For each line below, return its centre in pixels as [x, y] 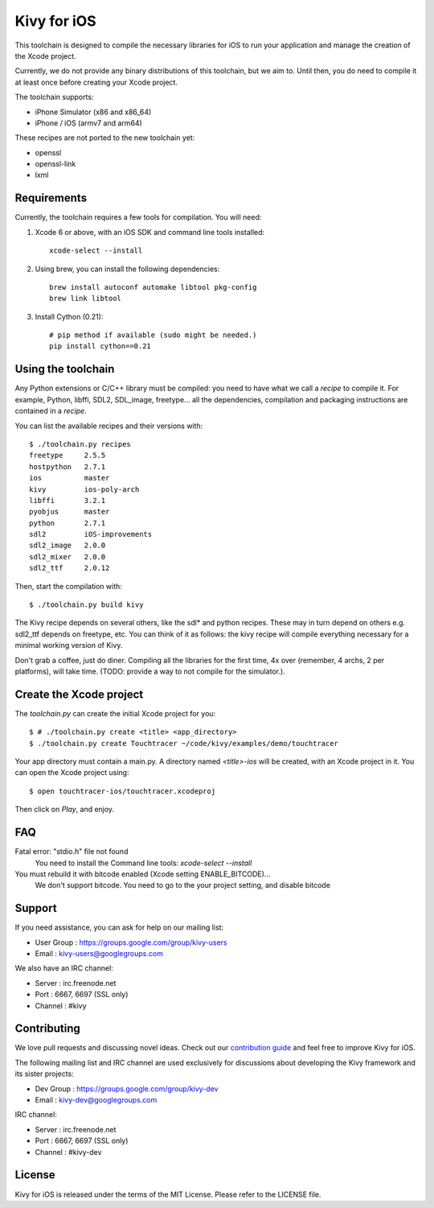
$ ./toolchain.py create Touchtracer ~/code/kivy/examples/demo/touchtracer [184, 743]
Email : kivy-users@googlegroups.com [99, 953]
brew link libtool [86, 299]
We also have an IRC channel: [64, 968]
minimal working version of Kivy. [69, 645]
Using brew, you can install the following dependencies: [127, 269]
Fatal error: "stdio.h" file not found [72, 851]
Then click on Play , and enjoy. [65, 810]
